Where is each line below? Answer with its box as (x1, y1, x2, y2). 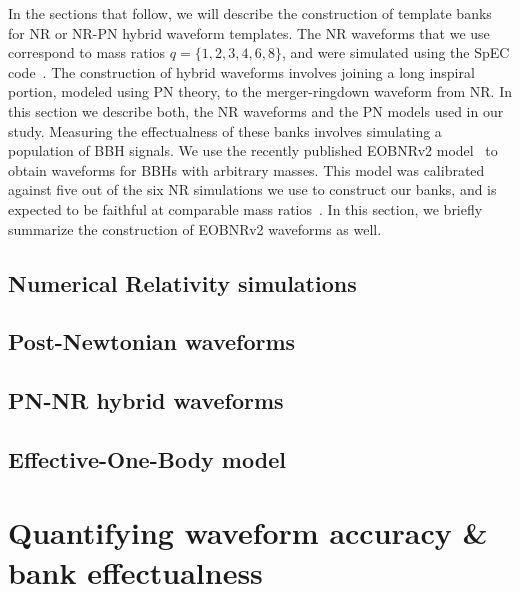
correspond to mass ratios (8, 42, 166, 63)
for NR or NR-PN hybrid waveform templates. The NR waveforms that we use (8, 22, 490, 43)
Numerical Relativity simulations (8, 267, 357, 298)
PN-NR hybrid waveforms (8, 385, 284, 416)
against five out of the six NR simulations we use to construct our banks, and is (8, 179, 497, 200)
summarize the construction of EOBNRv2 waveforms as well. (8, 218, 382, 239)
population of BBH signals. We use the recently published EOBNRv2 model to (8, 140, 498, 161)
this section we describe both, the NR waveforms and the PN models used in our (8, 100, 504, 121)
